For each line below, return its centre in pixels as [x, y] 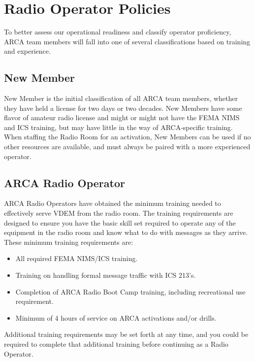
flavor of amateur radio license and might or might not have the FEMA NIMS [122, 117]
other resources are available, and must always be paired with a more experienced [127, 147]
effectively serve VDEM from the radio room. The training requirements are [119, 213]
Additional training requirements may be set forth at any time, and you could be [126, 334]
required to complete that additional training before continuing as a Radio [116, 344]
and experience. [27, 51]
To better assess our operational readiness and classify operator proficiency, [118, 32]
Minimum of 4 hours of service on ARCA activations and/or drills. [116, 317]
